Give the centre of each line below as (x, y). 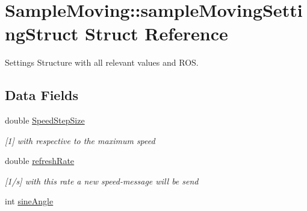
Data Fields (42, 95)
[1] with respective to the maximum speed (80, 140)
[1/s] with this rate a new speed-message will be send (102, 181)
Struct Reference (157, 33)
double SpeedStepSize (45, 120)
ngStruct (42, 33)
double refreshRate (40, 161)
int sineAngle (29, 201)
